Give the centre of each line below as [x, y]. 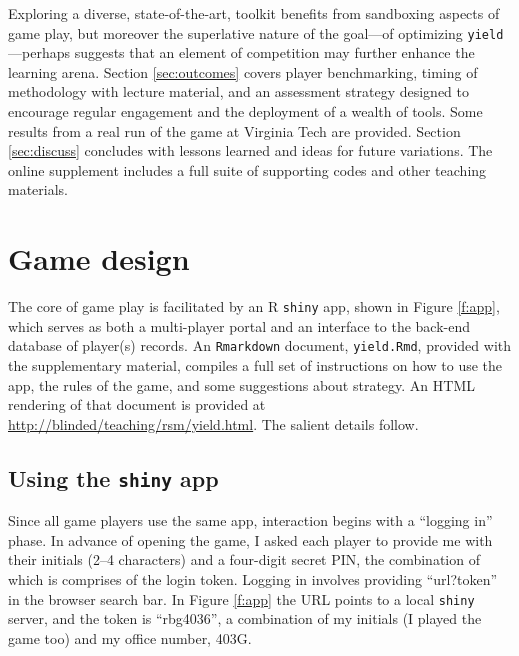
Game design [99, 258]
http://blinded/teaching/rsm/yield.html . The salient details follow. [213, 423]
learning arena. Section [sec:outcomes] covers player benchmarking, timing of [243, 71]
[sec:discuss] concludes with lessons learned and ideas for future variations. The [250, 150]
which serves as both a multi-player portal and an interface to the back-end [239, 325]
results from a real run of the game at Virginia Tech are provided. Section [234, 130]
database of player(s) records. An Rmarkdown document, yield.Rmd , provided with [260, 345]
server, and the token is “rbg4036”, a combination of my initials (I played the [245, 618]
